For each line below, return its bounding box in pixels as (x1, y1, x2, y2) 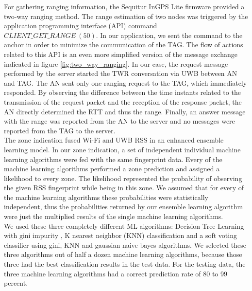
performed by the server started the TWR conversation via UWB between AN (4, 68, 237, 78)
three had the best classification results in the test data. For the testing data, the (4, 259, 246, 269)
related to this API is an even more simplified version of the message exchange (4, 49, 237, 59)
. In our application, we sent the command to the (96, 30, 243, 40)
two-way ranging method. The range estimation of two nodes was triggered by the (4, 11, 248, 21)
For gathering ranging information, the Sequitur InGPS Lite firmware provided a (4, 1, 245, 11)
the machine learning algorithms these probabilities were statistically (4, 192, 208, 202)
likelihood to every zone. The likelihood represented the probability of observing (4, 173, 242, 183)
